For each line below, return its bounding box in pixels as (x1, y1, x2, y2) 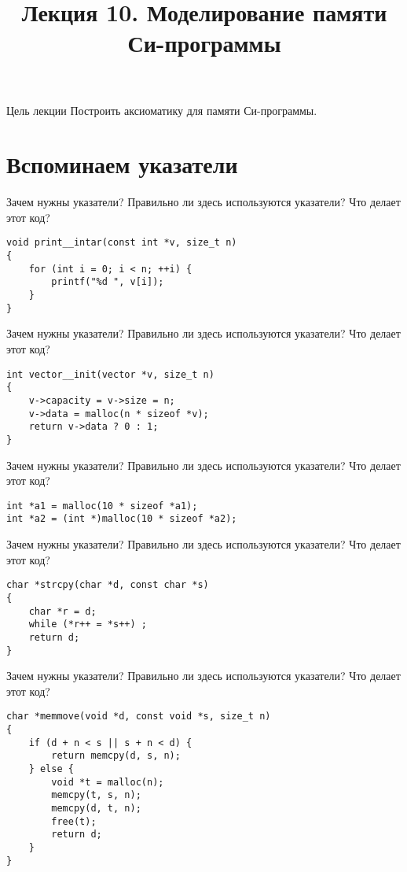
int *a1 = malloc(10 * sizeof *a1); (6, 500, 198, 512)
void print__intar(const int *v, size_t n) (6, 237, 237, 249)
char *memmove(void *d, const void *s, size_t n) (6, 711, 271, 722)
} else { (28, 763, 74, 774)
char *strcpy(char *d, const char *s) (6, 579, 209, 591)
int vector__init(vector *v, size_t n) (6, 368, 214, 380)
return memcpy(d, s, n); (51, 750, 181, 762)
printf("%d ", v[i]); (51, 276, 164, 288)
